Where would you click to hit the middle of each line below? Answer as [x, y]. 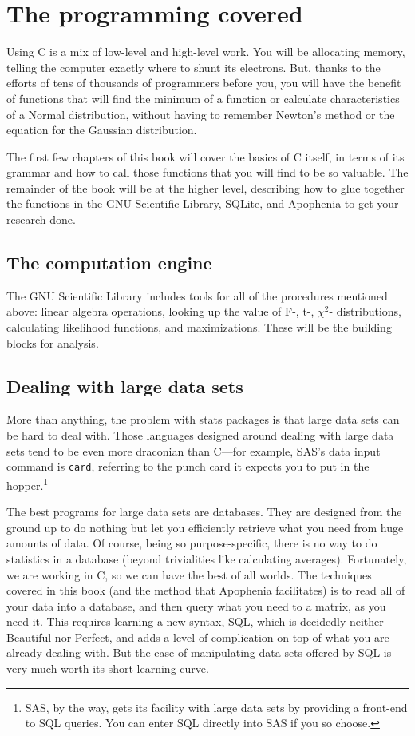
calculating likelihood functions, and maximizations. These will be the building [199, 327]
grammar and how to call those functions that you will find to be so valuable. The [207, 172]
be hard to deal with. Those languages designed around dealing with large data [200, 435]
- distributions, [365, 311]
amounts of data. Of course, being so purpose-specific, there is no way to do [192, 543]
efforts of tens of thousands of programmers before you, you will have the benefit [204, 83]
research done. [41, 219]
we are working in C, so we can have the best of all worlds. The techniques [189, 574]
